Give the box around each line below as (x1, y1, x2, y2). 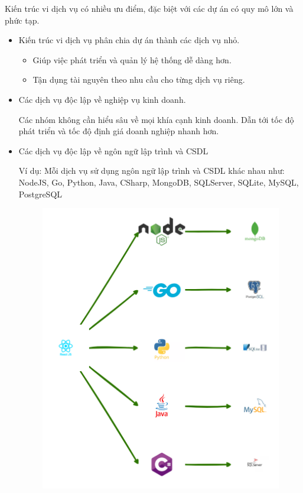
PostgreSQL (18, 187, 63, 200)
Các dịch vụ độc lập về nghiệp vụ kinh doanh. (18, 93, 186, 105)
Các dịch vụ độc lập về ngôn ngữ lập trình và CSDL (18, 144, 208, 157)
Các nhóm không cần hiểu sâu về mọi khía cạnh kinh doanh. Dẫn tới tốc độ (18, 113, 294, 125)
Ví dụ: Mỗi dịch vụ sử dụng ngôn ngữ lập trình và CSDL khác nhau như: (18, 164, 285, 177)
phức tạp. (5, 14, 40, 26)
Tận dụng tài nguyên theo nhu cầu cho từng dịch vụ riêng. (32, 73, 245, 86)
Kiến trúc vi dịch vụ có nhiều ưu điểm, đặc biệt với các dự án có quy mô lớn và (5, 2, 294, 14)
